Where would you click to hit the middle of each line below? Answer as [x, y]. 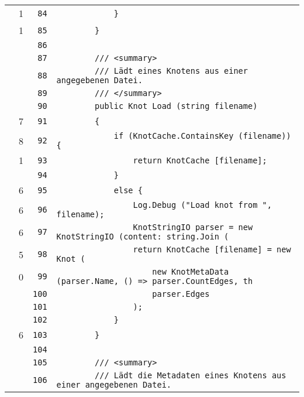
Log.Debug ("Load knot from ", [202, 205]
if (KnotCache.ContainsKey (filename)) [202, 136]
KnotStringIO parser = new [193, 227]
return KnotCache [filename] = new [212, 249]
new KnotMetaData [191, 272]
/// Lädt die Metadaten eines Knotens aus [191, 375]
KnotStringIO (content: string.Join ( [143, 237]
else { [128, 190]
